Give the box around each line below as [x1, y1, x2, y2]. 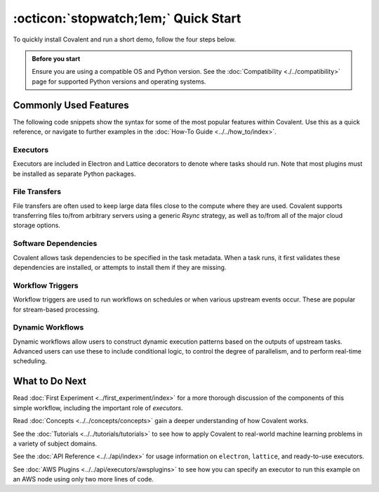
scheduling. [13, 357, 47, 365]
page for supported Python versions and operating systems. [32, 77, 206, 86]
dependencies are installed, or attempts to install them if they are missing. [13, 264, 227, 271]
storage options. [13, 221, 61, 230]
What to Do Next [13, 375, 87, 387]
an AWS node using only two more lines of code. [13, 475, 154, 484]
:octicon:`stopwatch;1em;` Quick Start [13, 11, 241, 26]
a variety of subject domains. [13, 439, 98, 448]
